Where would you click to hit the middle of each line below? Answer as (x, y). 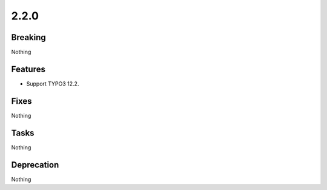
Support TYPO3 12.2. (53, 83)
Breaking (29, 37)
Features (28, 69)
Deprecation (35, 165)
